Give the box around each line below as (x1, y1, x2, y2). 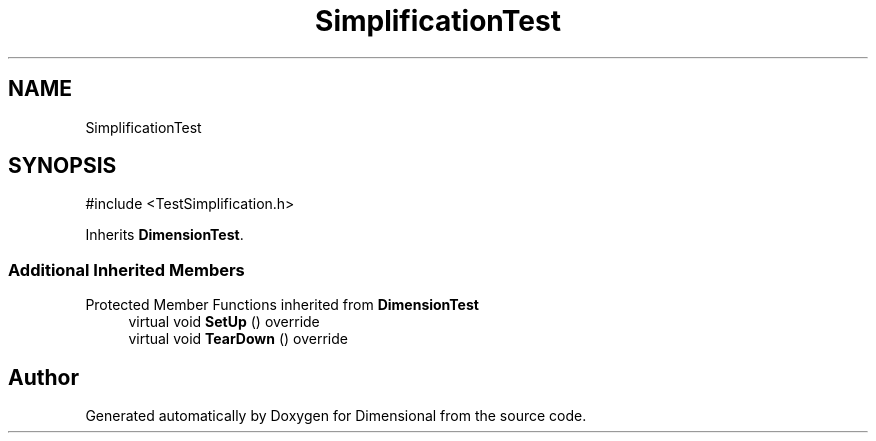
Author (8, 364, 79, 390)
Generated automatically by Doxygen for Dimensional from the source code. (85, 407, 587, 425)
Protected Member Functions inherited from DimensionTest (85, 296, 479, 314)
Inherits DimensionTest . (85, 226, 244, 244)
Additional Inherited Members (8, 259, 245, 280)
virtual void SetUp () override (128, 313, 320, 331)
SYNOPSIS (8, 153, 117, 179)
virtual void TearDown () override (128, 330, 348, 348)
